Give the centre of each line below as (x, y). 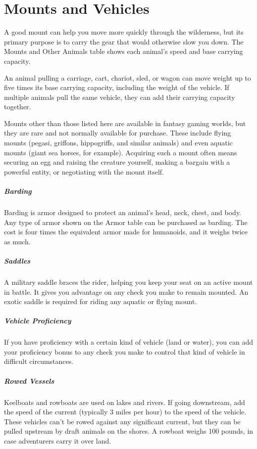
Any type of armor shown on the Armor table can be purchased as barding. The (126, 222)
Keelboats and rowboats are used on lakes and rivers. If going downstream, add (125, 402)
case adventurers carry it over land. (58, 441)
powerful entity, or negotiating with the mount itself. (84, 171)
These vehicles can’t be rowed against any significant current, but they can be (122, 421)
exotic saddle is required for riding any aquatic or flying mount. (101, 301)
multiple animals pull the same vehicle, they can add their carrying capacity (120, 97)
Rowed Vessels (29, 381)
